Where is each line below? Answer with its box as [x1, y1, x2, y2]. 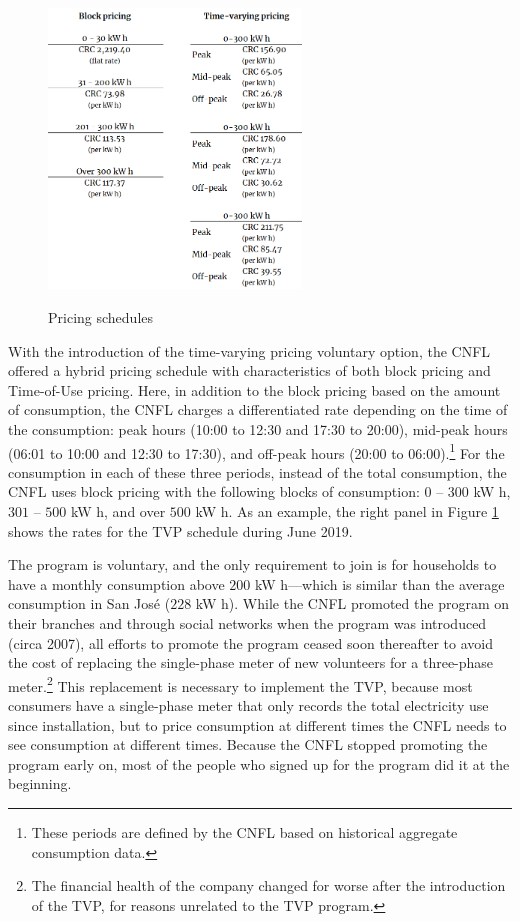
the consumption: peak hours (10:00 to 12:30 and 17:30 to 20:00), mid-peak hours [8, 419, 508, 439]
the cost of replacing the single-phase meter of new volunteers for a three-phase [8, 652, 494, 673]
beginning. [8, 773, 72, 794]
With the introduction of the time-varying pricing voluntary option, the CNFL [8, 340, 491, 361]
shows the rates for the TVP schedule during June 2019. [8, 520, 353, 541]
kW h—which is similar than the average [255, 573, 505, 594]
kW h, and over [70, 501, 166, 522]
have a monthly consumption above [8, 573, 225, 594]
